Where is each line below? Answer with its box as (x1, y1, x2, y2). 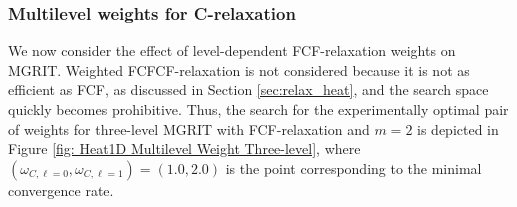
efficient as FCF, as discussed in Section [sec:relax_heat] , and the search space (8, 79, 489, 100)
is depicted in (417, 118, 499, 139)
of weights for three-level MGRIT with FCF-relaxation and (8, 118, 370, 139)
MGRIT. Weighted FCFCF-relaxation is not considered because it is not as (8, 59, 470, 80)
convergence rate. (8, 179, 114, 200)
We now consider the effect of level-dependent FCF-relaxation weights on (8, 40, 456, 61)
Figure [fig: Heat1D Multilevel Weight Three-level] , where (8, 138, 361, 159)
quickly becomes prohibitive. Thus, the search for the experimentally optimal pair (8, 99, 509, 119)
